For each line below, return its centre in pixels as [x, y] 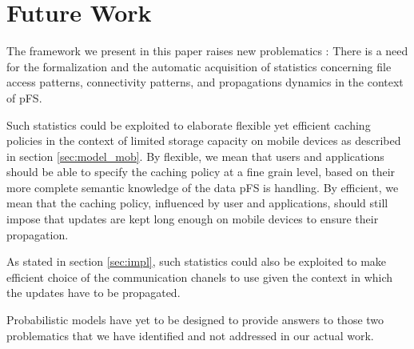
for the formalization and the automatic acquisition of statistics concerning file [199, 66]
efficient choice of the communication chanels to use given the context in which [200, 277]
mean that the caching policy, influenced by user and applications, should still [197, 203]
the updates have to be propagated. [94, 293]
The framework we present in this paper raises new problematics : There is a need [207, 51]
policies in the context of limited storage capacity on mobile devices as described [204, 140]
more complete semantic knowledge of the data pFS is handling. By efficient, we [203, 187]
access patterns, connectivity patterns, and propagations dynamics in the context [205, 82]
